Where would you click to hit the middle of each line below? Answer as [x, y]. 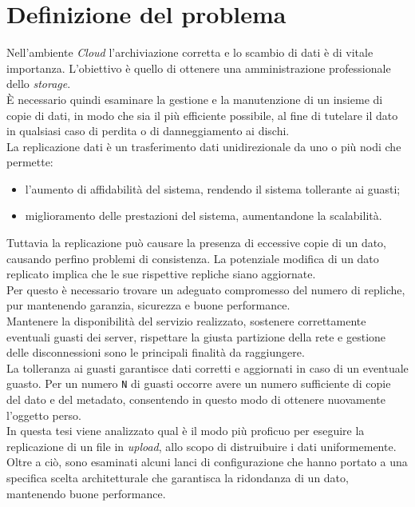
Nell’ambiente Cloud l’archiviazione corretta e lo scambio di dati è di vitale [190, 52]
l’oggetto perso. [44, 415]
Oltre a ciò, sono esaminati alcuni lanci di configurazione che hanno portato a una [207, 462]
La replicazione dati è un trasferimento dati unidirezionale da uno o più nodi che [204, 146]
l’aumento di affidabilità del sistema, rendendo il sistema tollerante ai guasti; [213, 188]
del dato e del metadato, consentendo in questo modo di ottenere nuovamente [196, 399]
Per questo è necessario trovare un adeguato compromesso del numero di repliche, [206, 289]
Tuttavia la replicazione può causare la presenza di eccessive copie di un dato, [196, 243]
